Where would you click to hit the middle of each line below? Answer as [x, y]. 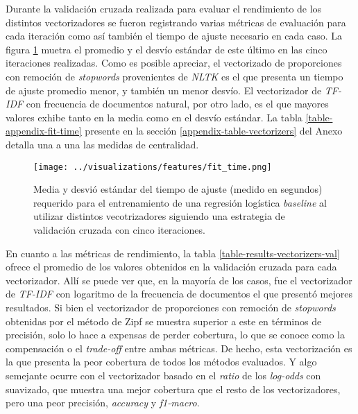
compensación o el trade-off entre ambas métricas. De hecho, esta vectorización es [179, 348]
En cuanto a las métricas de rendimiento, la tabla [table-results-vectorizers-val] [173, 253]
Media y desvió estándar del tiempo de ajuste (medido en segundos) [178, 189]
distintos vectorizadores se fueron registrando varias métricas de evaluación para [176, 22]
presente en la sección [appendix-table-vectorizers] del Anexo [214, 131]
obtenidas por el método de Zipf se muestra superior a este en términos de [164, 321]
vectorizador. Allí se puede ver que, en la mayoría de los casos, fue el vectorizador [179, 280]
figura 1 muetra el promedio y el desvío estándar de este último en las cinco [167, 49]
